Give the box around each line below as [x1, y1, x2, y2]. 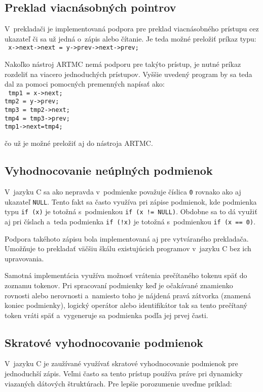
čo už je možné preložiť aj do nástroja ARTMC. [5, 138, 153, 148]
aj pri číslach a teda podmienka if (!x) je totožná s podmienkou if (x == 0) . [5, 216, 256, 226]
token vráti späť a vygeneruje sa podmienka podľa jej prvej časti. [5, 309, 208, 320]
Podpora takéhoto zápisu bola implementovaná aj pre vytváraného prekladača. [5, 233, 249, 244]
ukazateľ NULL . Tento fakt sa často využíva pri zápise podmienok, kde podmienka [5, 196, 257, 207]
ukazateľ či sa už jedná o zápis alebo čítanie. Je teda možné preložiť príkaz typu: [5, 33, 256, 44]
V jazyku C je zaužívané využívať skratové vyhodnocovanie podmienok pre [5, 358, 238, 369]
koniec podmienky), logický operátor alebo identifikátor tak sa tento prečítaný [5, 300, 247, 310]
